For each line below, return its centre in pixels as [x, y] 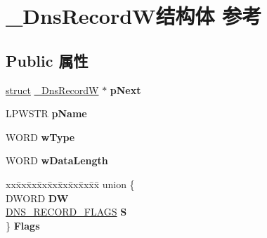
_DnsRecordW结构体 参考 [134, 16]
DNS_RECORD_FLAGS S [66, 212]
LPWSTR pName [46, 113]
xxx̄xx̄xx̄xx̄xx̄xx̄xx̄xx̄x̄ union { [70, 184]
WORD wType [40, 137]
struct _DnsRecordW [52, 90]
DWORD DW [37, 198]
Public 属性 [47, 60]
